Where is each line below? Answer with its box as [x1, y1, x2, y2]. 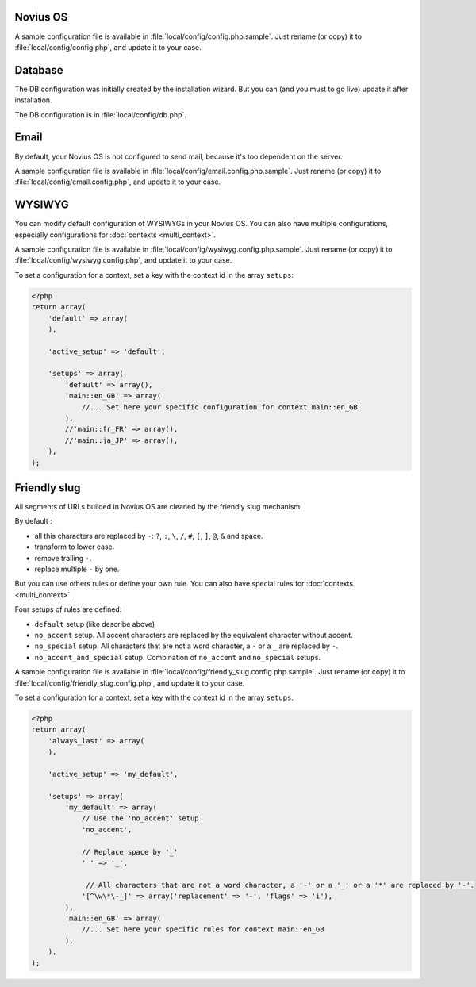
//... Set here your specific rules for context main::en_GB [81, 925, 324, 934]
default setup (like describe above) [34, 619, 155, 628]
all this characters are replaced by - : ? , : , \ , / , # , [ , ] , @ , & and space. [34, 531, 263, 540]
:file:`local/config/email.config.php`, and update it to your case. [14, 177, 221, 186]
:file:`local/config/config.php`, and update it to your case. [14, 42, 202, 52]
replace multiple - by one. [34, 564, 120, 574]
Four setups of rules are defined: [14, 605, 122, 614]
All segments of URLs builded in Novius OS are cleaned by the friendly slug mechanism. [14, 502, 303, 512]
